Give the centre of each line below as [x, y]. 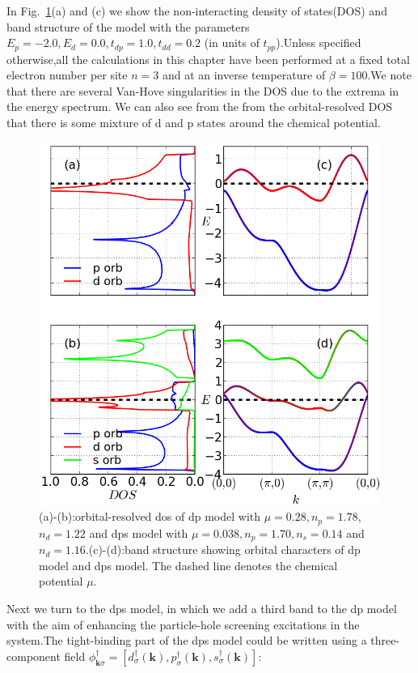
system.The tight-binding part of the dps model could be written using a [187, 640]
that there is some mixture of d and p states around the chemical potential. [194, 123]
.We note [389, 75]
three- [385, 640]
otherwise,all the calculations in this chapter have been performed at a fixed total [208, 59]
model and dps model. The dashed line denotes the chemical [188, 565]
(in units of [232, 43]
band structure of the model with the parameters [128, 26]
